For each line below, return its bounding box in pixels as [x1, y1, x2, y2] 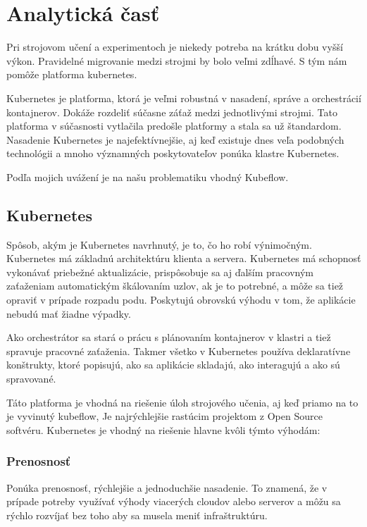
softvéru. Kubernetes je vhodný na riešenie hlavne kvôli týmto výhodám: [6, 422, 321, 437]
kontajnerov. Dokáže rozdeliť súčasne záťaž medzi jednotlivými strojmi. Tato [6, 104, 337, 119]
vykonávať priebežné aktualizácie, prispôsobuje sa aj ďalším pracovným [6, 264, 314, 279]
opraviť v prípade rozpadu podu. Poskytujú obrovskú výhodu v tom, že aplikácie [6, 292, 356, 307]
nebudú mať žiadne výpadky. [6, 306, 131, 321]
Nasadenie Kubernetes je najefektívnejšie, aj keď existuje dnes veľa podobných [6, 132, 344, 147]
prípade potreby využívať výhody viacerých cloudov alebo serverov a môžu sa [6, 494, 341, 509]
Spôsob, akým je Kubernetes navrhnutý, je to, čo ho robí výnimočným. [6, 237, 312, 252]
